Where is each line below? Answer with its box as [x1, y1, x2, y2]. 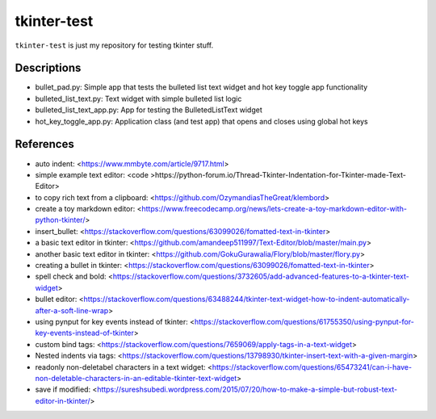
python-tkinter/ [35, 215, 86, 225]
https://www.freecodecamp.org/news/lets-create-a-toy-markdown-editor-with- [141, 204, 408, 214]
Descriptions [15, 61, 82, 75]
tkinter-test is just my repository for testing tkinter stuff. [15, 40, 214, 50]
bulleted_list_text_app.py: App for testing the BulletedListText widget [35, 105, 262, 115]
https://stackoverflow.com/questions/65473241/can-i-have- [212, 362, 412, 371]
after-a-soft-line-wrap [35, 305, 109, 315]
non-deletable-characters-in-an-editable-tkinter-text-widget [35, 373, 237, 383]
